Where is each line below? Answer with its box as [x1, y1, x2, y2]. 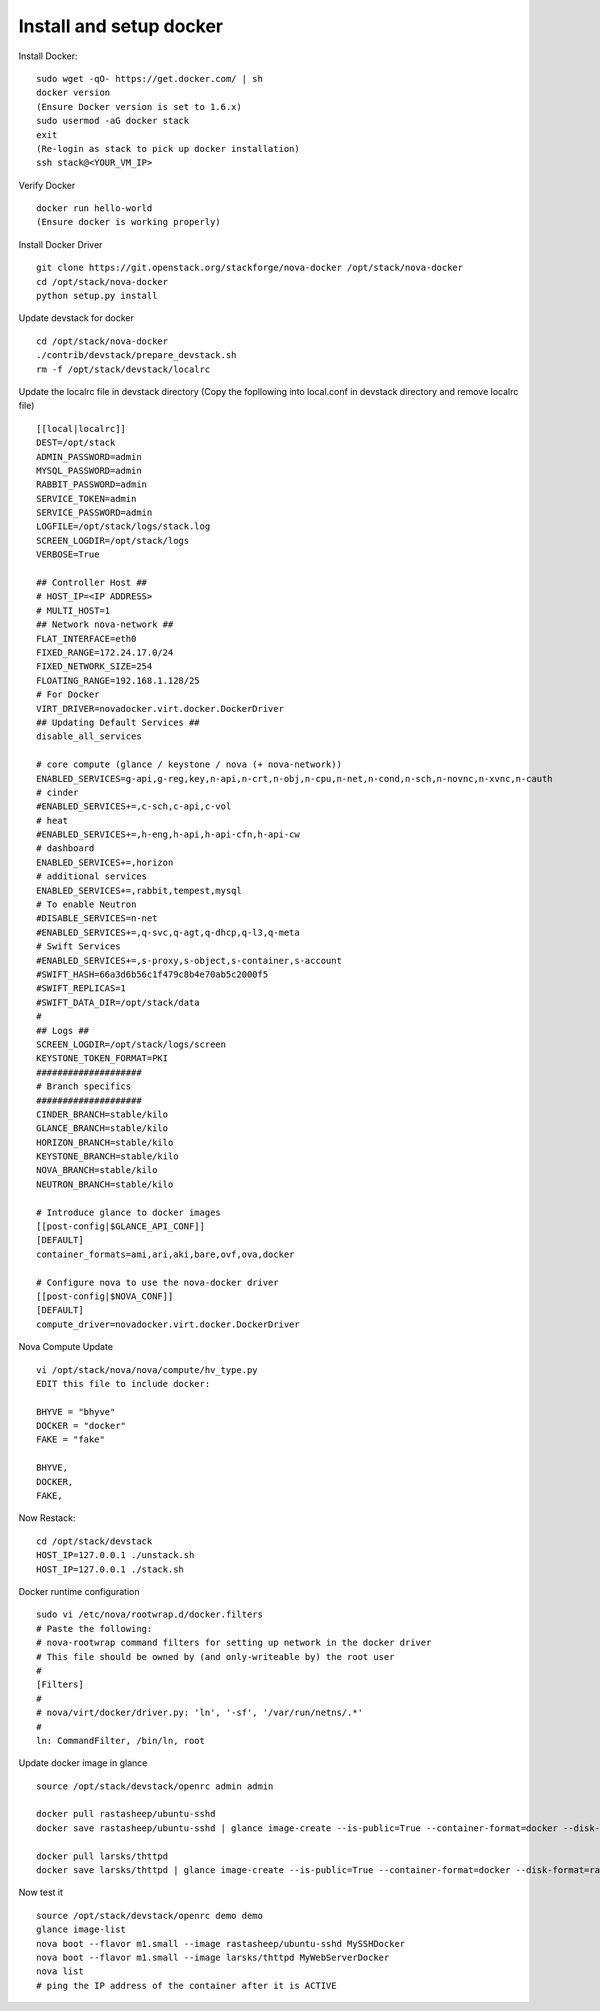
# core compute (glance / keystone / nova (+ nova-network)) [36, 759, 342, 770]
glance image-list [36, 1924, 127, 1935]
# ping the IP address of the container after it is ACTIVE [36, 1980, 337, 1991]
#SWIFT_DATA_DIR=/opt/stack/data [36, 996, 200, 1008]
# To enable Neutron [36, 899, 137, 910]
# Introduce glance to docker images [36, 1206, 222, 1218]
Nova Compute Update [18, 1341, 114, 1353]
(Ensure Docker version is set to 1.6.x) [36, 101, 242, 112]
